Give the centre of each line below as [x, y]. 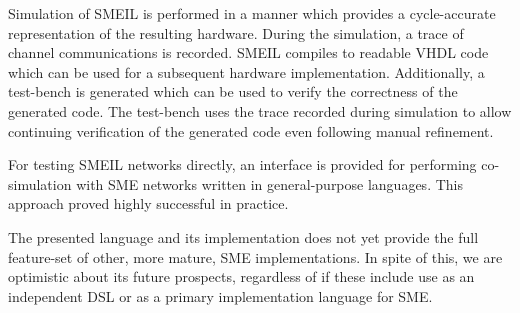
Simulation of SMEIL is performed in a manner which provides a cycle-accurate [252, 13]
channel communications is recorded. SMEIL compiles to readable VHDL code [248, 52]
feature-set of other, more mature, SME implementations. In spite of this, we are [255, 256]
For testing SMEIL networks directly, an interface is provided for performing [242, 164]
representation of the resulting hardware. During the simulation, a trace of [236, 32]
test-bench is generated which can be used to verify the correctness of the [233, 91]
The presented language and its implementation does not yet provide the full [243, 236]
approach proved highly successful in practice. [148, 203]
